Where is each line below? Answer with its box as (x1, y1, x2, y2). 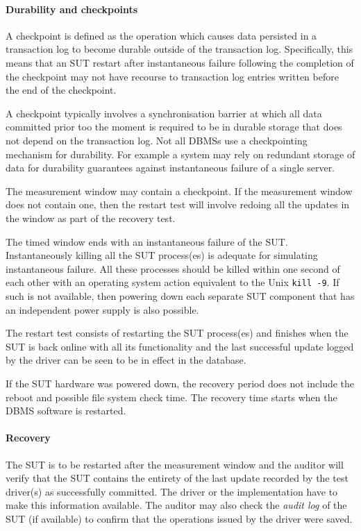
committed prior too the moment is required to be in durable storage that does (6, 119, 342, 134)
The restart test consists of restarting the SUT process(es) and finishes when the (6, 326, 349, 340)
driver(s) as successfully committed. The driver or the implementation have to (6, 484, 338, 498)
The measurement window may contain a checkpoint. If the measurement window (6, 183, 353, 198)
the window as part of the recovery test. (6, 210, 176, 225)
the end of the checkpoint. (6, 83, 117, 97)
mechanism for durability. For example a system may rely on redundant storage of (6, 146, 355, 161)
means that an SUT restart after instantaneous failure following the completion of (6, 55, 354, 69)
